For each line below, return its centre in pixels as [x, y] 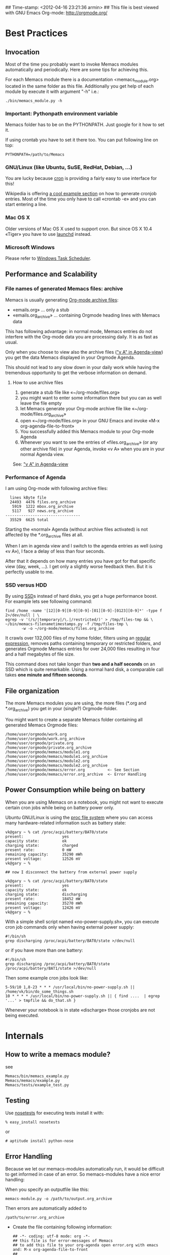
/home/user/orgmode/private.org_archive [49, 748]
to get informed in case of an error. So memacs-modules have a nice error [83, 1174]
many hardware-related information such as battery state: [65, 822]
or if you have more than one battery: [44, 950]
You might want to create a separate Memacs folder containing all [74, 720]
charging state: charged [42, 845]
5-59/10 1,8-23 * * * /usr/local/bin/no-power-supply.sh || [70, 987]
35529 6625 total [29, 520]
